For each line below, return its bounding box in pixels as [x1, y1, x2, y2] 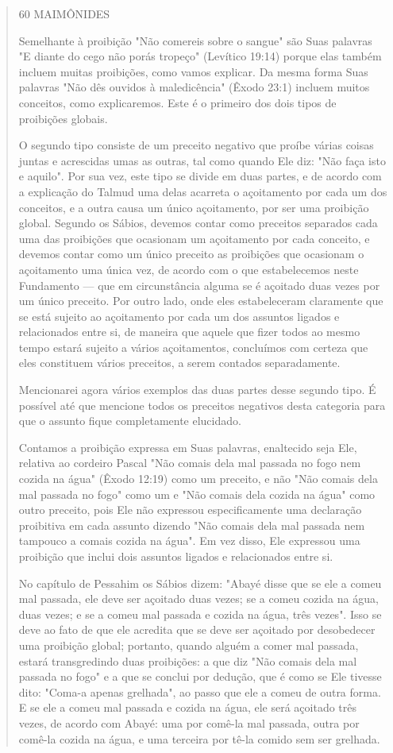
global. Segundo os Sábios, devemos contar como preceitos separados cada [18, 214, 378, 231]
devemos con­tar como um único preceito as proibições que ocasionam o [18, 245, 364, 262]
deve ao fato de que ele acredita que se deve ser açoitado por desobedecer [18, 621, 376, 638]
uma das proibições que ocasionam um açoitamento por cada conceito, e [18, 230, 370, 246]
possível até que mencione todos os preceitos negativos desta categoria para [18, 396, 386, 413]
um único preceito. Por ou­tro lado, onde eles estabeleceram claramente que [18, 292, 383, 309]
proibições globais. [18, 110, 108, 126]
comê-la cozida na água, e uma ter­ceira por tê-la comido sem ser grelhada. [18, 730, 380, 747]
